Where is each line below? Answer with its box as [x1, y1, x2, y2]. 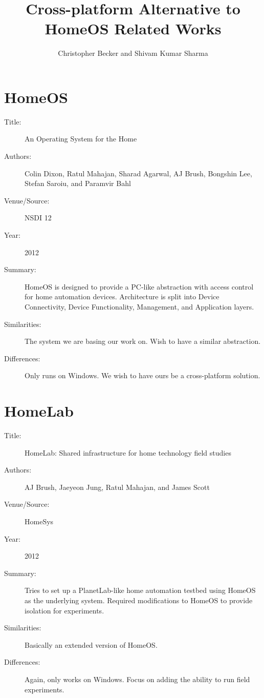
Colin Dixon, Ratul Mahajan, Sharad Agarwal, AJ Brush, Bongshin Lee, [25, 168, 252, 178]
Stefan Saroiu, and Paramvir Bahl [25, 178, 131, 189]
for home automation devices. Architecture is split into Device [25, 291, 219, 302]
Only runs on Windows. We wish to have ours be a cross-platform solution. [25, 370, 260, 381]
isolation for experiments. [25, 605, 104, 615]
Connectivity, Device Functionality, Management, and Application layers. [25, 301, 254, 312]
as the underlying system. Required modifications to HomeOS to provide [25, 595, 253, 605]
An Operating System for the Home [25, 133, 137, 144]
